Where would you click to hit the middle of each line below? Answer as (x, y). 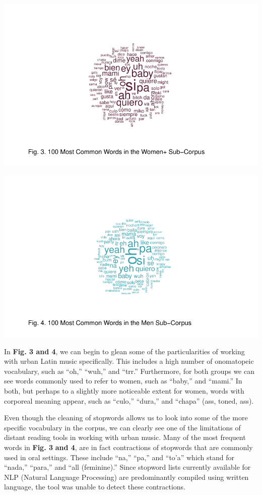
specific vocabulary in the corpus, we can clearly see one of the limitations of (122, 427)
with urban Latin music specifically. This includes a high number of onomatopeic (129, 361)
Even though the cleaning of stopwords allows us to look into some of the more (126, 418)
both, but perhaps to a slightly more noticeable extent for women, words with (124, 391)
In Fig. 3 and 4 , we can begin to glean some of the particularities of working (124, 351)
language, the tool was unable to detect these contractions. (95, 487)
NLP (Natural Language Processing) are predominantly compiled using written (126, 477)
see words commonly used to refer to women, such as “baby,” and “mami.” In (123, 381)
